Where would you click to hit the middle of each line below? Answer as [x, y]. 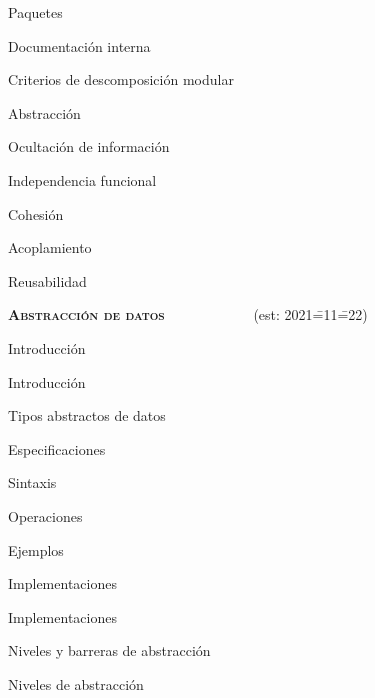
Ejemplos [36, 549]
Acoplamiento [50, 247]
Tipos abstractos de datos [87, 415]
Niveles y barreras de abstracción [109, 650]
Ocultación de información [89, 146]
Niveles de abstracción [76, 683]
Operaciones [45, 515]
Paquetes [35, 12]
